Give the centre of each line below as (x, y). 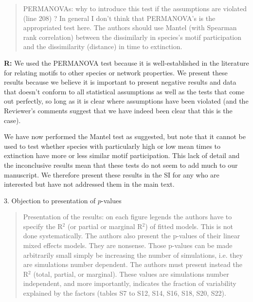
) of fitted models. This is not (189, 226)
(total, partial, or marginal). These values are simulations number (131, 274)
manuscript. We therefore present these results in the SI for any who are (112, 174)
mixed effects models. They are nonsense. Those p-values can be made (128, 245)
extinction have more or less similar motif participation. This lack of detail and (122, 155)
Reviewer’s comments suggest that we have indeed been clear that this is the (118, 110)
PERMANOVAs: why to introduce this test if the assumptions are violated (135, 8)
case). (12, 120)
